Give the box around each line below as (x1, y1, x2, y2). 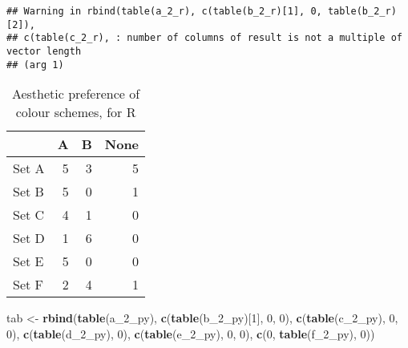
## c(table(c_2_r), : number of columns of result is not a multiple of (6, 32, 402, 44)
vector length (6, 45, 82, 57)
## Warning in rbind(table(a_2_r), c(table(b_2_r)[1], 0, (6, 6, 322, 17)
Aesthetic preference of (11, 84, 140, 103)
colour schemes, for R (15, 103, 136, 122)
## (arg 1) (6, 59, 64, 71)
